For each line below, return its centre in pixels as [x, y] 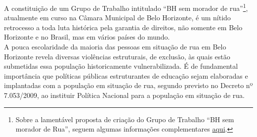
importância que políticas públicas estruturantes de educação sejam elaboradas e [126, 75]
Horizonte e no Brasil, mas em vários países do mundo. [87, 37]
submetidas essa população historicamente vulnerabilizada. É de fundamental [121, 66]
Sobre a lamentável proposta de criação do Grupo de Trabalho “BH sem [125, 119]
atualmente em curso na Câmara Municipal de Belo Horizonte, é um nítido [117, 18]
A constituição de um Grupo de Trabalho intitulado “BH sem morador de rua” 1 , [126, 7]
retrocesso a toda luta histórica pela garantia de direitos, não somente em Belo [123, 27]
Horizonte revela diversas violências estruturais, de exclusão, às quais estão [117, 56]
